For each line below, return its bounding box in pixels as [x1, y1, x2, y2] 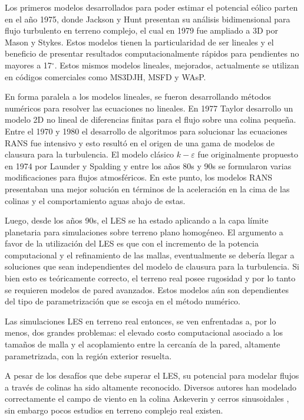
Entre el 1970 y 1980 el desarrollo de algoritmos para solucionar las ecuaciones [5, 124, 288, 137]
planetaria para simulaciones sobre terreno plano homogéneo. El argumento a [5, 225, 283, 238]
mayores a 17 [5, 58, 52, 71]
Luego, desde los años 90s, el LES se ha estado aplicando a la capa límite [5, 214, 269, 227]
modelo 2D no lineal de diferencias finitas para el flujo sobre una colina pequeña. [5, 113, 296, 126]
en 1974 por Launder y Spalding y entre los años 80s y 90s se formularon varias [5, 159, 292, 172]
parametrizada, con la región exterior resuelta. [5, 349, 172, 362]
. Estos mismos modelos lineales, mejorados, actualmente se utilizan [54, 58, 299, 71]
